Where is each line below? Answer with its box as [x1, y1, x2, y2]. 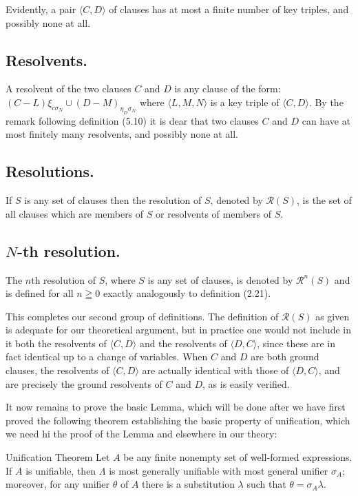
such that [246, 477, 286, 491]
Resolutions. [6, 161, 94, 182]
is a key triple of [210, 94, 280, 109]
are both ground [251, 349, 319, 364]
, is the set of [297, 193, 352, 207]
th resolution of [31, 272, 96, 287]
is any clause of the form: [174, 81, 281, 96]
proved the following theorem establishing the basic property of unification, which [6, 413, 350, 427]
